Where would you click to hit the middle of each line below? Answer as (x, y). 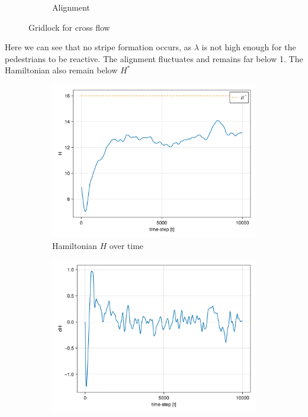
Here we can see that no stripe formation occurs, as (98, 47)
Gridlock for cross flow (69, 27)
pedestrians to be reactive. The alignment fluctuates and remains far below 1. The (154, 58)
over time (126, 245)
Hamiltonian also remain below (61, 70)
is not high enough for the (249, 47)
